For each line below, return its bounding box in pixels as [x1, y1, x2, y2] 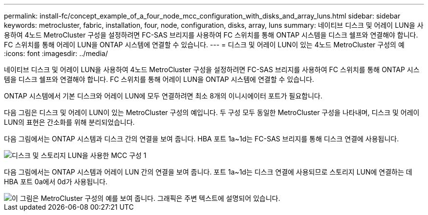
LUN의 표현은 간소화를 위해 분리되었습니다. [4, 118, 135, 126]
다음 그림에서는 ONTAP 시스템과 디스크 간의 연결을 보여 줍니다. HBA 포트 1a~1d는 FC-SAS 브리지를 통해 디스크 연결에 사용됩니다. [4, 135, 399, 143]
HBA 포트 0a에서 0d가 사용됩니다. [4, 177, 107, 186]
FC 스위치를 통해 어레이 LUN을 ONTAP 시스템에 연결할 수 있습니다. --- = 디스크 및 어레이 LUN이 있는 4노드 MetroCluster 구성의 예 [4, 40, 405, 49]
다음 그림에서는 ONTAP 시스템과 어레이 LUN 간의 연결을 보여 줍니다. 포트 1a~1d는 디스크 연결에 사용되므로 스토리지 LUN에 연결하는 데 [4, 168, 412, 176]
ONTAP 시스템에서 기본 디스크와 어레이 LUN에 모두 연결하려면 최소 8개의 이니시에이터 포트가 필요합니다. [4, 92, 322, 100]
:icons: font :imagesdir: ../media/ [4, 49, 108, 58]
